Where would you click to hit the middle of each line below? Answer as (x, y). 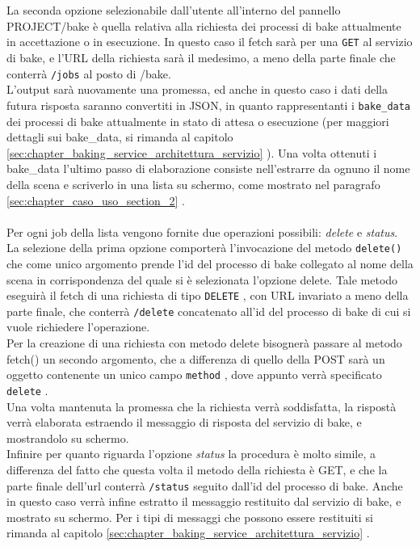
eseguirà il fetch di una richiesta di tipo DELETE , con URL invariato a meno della (208, 295)
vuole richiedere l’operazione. (78, 327)
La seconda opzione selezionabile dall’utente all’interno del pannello (174, 10)
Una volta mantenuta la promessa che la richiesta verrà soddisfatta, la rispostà (202, 406)
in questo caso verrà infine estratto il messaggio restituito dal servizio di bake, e (204, 501)
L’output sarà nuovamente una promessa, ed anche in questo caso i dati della (197, 89)
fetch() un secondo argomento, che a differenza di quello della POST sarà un (196, 358)
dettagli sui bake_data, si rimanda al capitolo (120, 137)
